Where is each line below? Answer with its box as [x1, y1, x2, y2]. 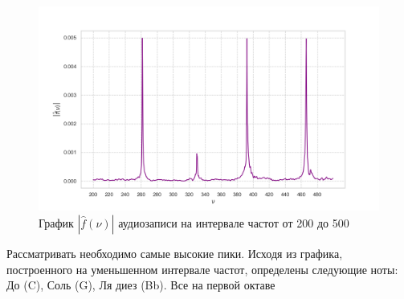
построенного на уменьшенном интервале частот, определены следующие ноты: [6, 260, 398, 277]
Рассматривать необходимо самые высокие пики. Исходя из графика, [6, 244, 343, 261]
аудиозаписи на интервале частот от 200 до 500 [118, 214, 349, 231]
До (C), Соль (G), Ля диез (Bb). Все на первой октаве [6, 276, 275, 293]
